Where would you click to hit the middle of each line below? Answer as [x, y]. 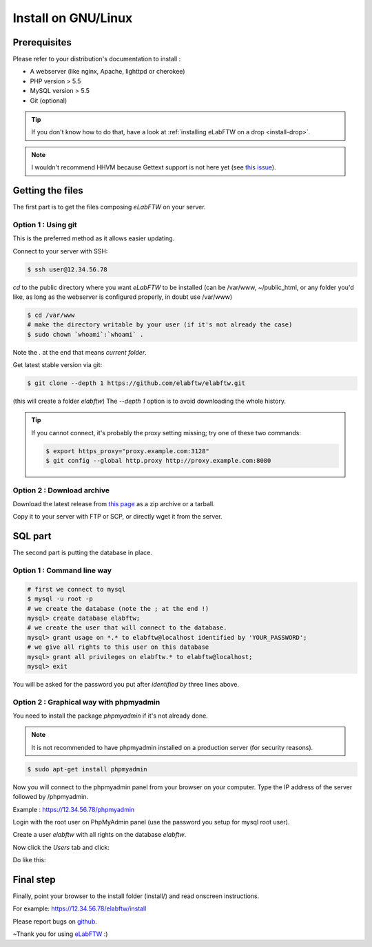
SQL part [32, 536]
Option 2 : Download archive [61, 490]
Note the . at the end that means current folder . [80, 352]
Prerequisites [42, 42]
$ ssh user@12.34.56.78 [68, 269]
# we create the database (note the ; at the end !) [118, 608]
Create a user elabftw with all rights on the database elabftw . [100, 835]
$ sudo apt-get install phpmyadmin [87, 769]
